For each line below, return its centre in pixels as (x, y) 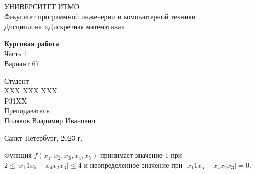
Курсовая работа (32, 43)
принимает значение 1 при (141, 155)
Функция (18, 155)
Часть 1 (16, 53)
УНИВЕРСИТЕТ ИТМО (42, 6)
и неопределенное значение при (133, 165)
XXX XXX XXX (31, 91)
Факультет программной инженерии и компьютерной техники (100, 16)
